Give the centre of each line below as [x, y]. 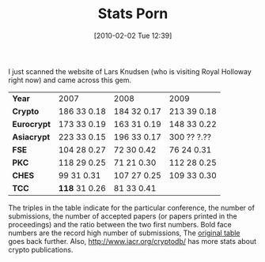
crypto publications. [41, 249]
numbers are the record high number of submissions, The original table [124, 233]
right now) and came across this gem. [70, 80]
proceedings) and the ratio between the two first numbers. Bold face [120, 224]
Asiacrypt [31, 137]
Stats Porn [133, 14]
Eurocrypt [32, 124]
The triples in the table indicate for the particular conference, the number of [132, 208]
